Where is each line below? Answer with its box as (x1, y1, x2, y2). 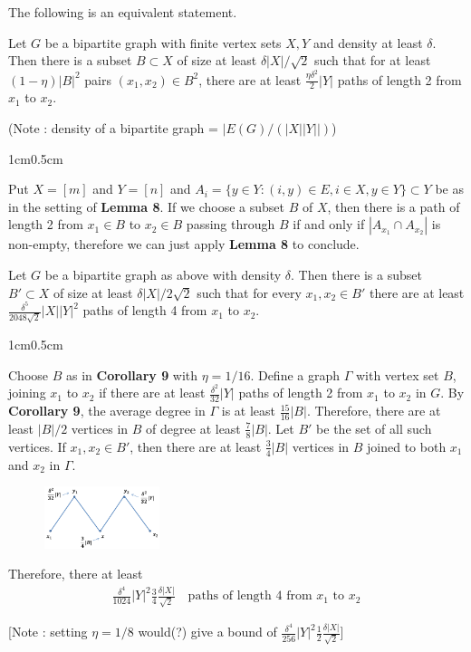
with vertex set (355, 365, 439, 384)
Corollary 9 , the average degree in (8, 401, 206, 420)
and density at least (312, 33, 423, 52)
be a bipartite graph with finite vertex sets (44, 33, 282, 52)
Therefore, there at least (8, 564, 143, 583)
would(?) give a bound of (138, 622, 277, 641)
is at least (221, 401, 276, 420)
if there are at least (99, 383, 206, 402)
